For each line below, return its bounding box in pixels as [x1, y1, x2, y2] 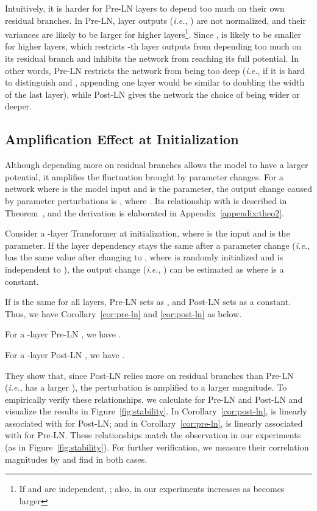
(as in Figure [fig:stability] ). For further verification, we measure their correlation [5, 441, 309, 454]
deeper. [5, 100, 32, 112]
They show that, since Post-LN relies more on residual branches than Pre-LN [5, 369, 294, 381]
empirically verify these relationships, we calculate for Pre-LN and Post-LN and [5, 392, 303, 405]
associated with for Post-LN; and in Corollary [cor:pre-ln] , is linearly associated [5, 416, 303, 429]
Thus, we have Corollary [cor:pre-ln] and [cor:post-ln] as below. [5, 307, 242, 320]
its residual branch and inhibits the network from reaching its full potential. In [5, 52, 299, 65]
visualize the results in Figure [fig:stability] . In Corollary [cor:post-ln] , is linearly [5, 405, 307, 417]
